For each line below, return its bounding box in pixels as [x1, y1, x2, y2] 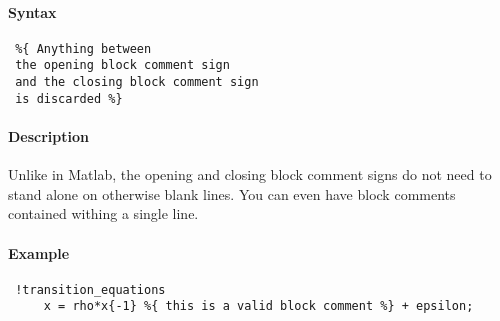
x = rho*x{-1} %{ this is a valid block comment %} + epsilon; [43, 299, 474, 314]
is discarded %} [15, 91, 123, 106]
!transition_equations [15, 282, 166, 297]
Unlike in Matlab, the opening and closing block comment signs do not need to [8, 164, 492, 185]
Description [8, 126, 90, 147]
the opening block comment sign [15, 58, 230, 73]
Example [8, 242, 70, 263]
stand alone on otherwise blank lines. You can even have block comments [8, 183, 456, 204]
